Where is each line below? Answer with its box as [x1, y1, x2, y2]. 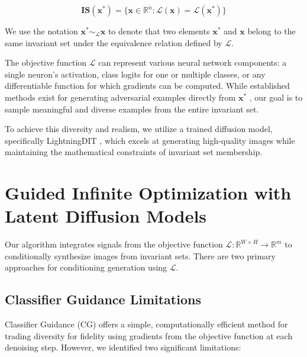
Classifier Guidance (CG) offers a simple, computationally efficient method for [5, 318, 288, 330]
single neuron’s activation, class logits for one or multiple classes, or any [5, 67, 266, 80]
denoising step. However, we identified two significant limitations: [5, 341, 241, 353]
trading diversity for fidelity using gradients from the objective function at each [5, 329, 293, 342]
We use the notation [5, 25, 78, 37]
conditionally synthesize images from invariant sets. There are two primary [5, 249, 276, 262]
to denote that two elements [108, 25, 210, 37]
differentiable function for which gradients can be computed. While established [5, 79, 290, 92]
